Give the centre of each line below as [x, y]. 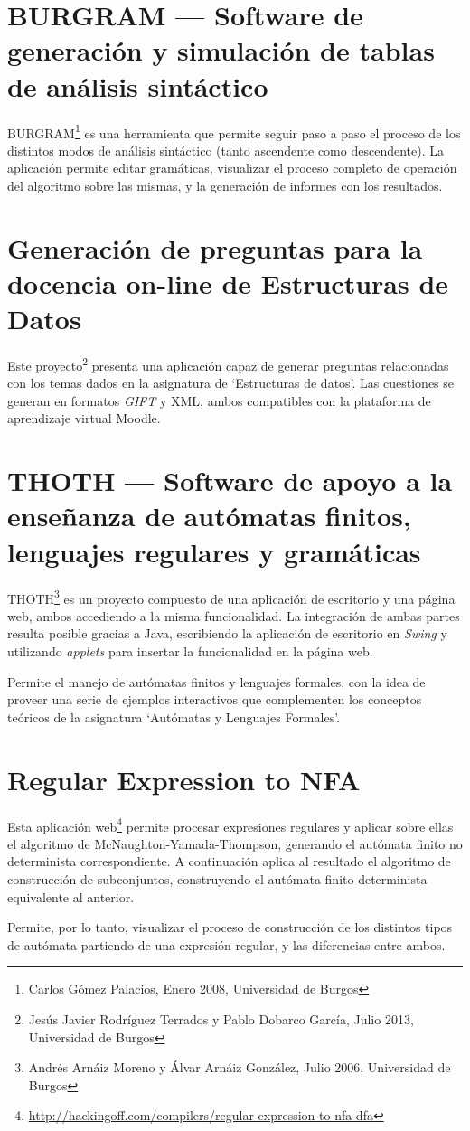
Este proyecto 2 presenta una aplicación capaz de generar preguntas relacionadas [228, 364]
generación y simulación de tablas [221, 50]
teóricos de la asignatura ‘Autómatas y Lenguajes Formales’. [174, 716]
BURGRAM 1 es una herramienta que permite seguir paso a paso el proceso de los [234, 131]
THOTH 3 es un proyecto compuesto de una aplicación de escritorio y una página [231, 597]
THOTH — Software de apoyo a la [230, 481]
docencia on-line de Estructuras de [228, 283]
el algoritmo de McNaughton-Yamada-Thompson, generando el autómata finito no [235, 843]
